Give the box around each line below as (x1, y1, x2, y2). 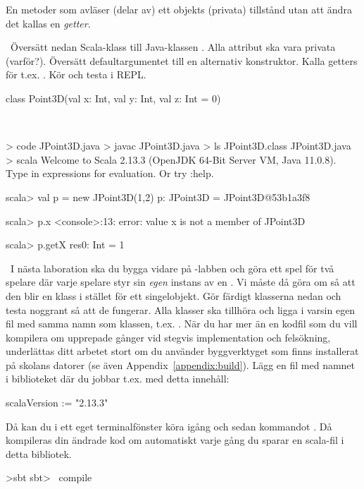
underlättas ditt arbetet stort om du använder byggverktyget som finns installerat (6, 344, 359, 358)
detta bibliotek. (6, 446, 72, 461)
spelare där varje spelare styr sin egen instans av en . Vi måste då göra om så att (6, 274, 356, 289)
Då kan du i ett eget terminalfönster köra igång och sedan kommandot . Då (6, 418, 332, 433)
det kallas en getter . (6, 16, 91, 30)
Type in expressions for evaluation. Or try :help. (6, 166, 214, 181)
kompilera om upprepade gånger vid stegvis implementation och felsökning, (6, 330, 331, 344)
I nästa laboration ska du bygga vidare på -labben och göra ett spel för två (10, 260, 334, 275)
